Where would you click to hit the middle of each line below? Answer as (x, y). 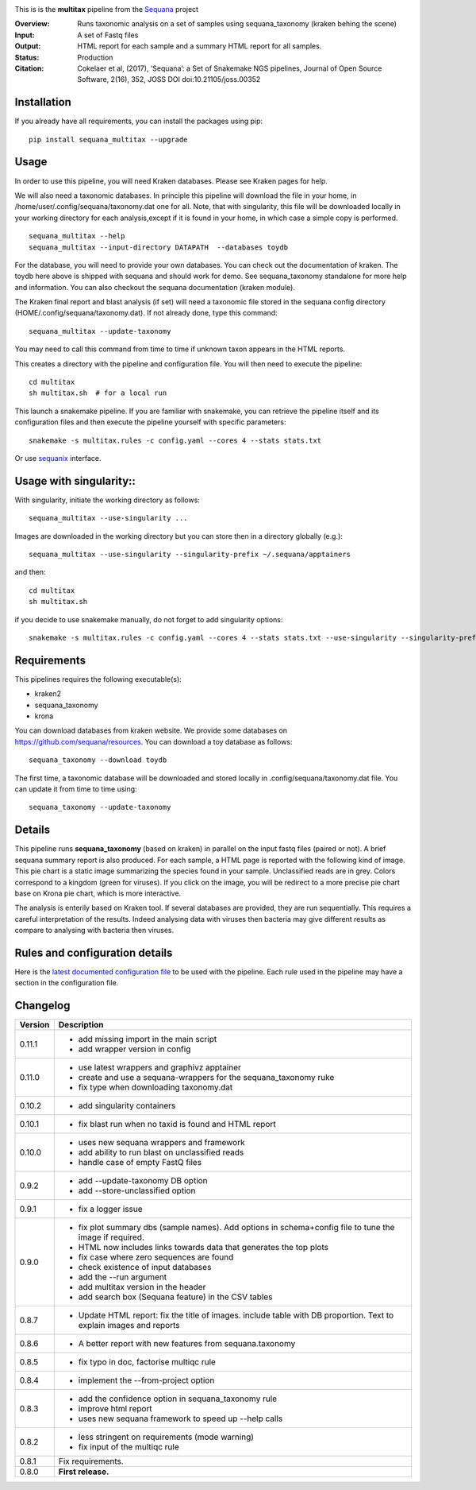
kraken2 (48, 694)
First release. (84, 1472)
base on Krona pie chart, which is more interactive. (98, 893)
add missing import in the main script (148, 1039)
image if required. (111, 1237)
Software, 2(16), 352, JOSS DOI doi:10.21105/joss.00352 (169, 79)
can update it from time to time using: (76, 789)
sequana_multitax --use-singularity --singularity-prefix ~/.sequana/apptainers (190, 555)
